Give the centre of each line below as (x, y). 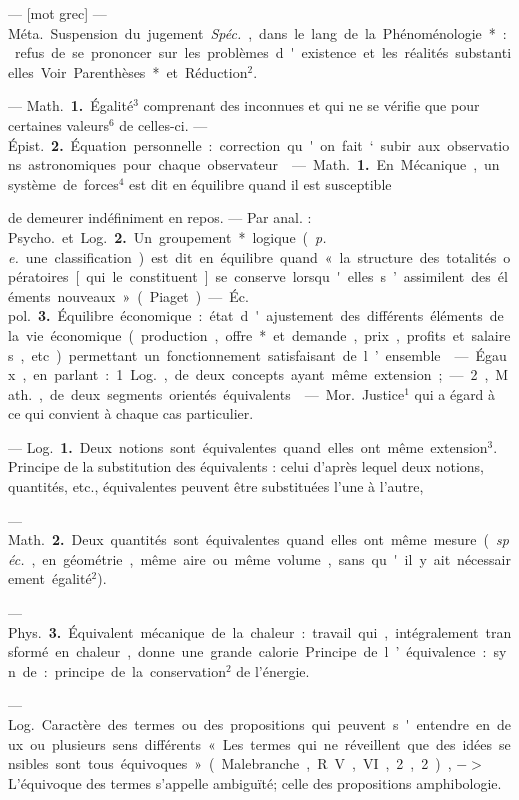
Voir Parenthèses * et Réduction (144, 71)
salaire (491, 334)
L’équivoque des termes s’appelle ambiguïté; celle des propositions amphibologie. (255, 782)
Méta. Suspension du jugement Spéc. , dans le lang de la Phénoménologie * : (257, 32)
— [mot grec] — (57, 13)
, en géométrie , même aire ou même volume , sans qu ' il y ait (241, 558)
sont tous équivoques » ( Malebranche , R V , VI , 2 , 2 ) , (253, 763)
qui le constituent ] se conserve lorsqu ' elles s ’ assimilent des (288, 276)
